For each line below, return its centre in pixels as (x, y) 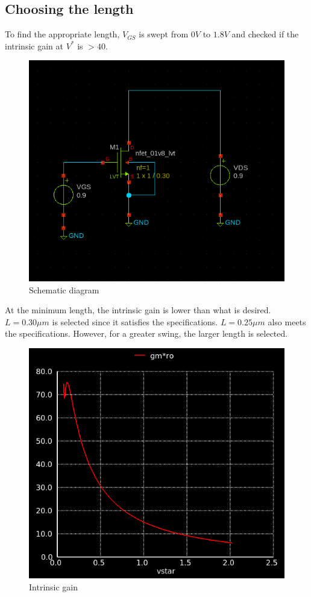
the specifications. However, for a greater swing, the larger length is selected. (146, 333)
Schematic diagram (64, 289)
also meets (287, 321)
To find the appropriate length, (62, 34)
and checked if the (265, 34)
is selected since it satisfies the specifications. (135, 321)
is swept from (164, 34)
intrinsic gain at (34, 45)
